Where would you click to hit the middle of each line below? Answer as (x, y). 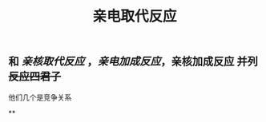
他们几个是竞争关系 (40, 97)
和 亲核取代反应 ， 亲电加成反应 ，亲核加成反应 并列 (133, 62)
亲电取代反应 (134, 16)
